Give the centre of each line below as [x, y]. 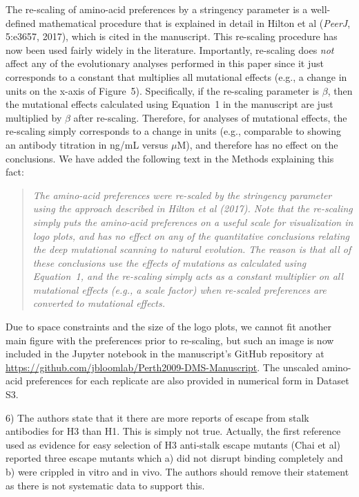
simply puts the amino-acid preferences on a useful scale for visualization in [193, 222]
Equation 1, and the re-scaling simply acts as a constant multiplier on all [188, 276]
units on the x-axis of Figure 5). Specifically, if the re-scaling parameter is [163, 90]
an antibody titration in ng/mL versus [87, 144]
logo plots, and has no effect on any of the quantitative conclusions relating [191, 235]
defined [21, 22]
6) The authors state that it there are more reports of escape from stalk [157, 417]
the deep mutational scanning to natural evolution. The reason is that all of [192, 249]
